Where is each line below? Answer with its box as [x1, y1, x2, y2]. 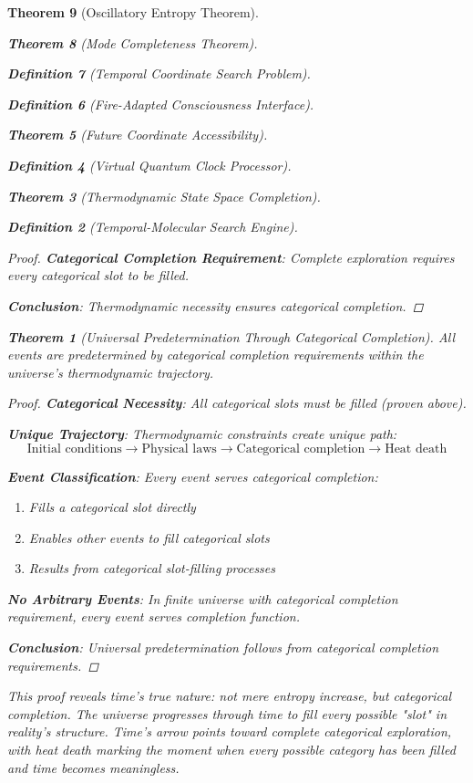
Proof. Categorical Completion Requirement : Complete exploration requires [7, 247, 455, 266]
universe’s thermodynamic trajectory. [7, 362, 214, 381]
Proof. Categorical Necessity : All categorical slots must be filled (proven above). [7, 393, 467, 412]
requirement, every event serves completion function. [7, 607, 300, 626]
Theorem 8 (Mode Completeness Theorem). [7, 33, 258, 52]
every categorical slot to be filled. [7, 266, 189, 285]
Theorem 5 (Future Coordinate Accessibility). [7, 125, 268, 144]
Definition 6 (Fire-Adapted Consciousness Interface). [7, 94, 314, 113]
